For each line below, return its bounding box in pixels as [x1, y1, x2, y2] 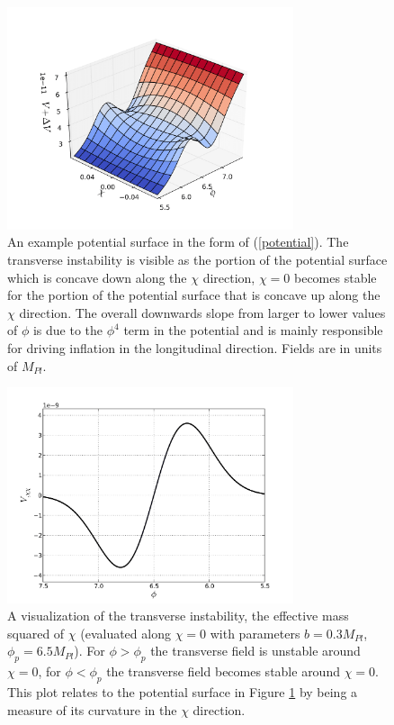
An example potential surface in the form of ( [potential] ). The [7, 232, 349, 251]
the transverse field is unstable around [150, 641, 361, 660]
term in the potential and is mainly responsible [123, 321, 383, 340]
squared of [7, 623, 65, 642]
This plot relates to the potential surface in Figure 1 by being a [7, 683, 358, 702]
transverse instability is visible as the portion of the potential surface [7, 250, 388, 269]
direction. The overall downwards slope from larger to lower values [19, 303, 386, 322]
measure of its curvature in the [7, 700, 177, 719]
